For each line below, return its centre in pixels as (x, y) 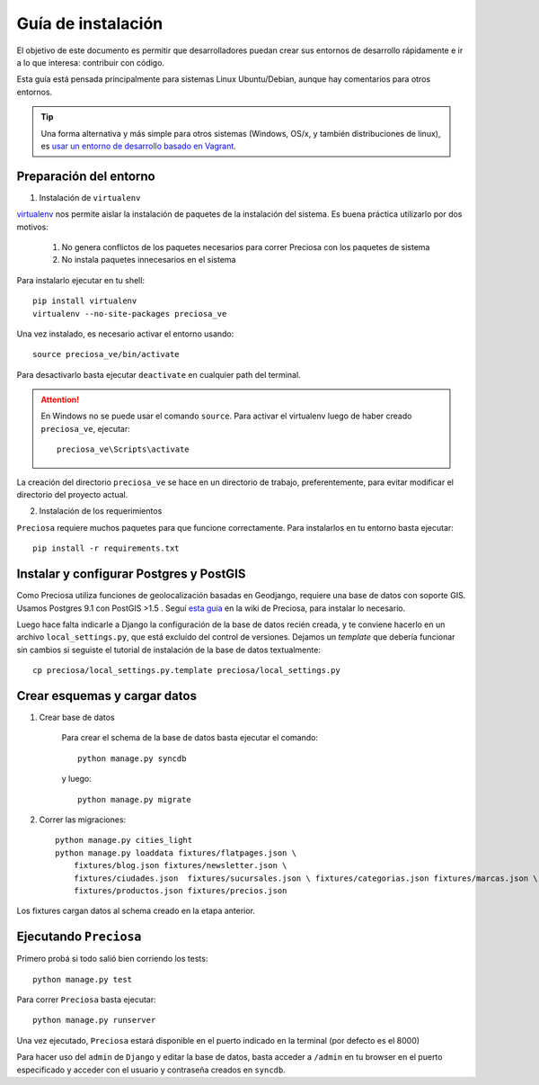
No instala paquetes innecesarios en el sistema (149, 260)
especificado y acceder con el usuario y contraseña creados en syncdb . (151, 1070)
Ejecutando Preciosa (79, 937)
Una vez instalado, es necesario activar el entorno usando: (125, 334)
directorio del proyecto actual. (72, 495)
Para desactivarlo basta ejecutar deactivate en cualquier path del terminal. (159, 374)
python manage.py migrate (135, 799)
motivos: (33, 227)
